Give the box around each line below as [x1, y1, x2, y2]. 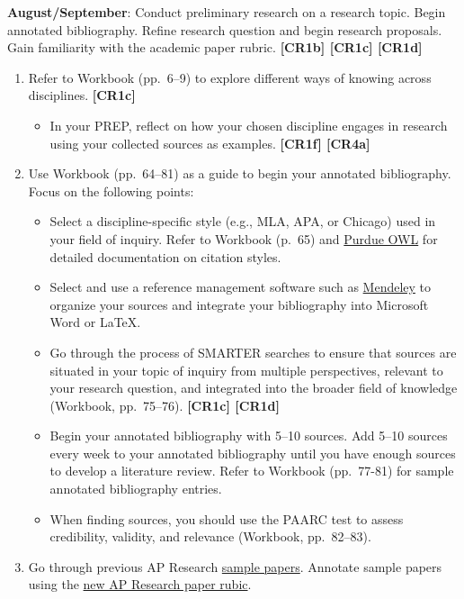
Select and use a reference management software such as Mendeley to [49, 277, 432, 296]
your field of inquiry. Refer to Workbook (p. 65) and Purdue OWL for [49, 229, 438, 248]
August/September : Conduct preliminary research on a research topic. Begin [7, 3, 446, 21]
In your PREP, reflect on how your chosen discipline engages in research [49, 115, 448, 134]
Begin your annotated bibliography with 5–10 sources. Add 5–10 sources [49, 426, 448, 445]
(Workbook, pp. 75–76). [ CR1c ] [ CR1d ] [49, 395, 281, 414]
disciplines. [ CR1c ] [28, 86, 136, 104]
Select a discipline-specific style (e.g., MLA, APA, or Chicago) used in [49, 212, 436, 231]
